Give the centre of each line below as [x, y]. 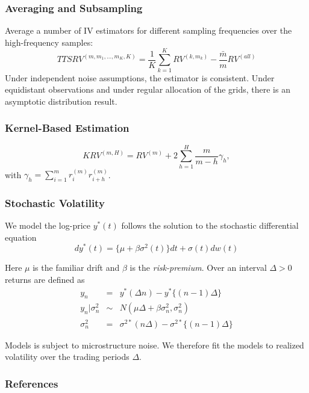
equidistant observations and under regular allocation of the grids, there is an [148, 89]
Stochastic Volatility [55, 203]
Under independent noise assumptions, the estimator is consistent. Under [140, 77]
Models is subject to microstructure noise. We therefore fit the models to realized [154, 345]
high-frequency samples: [49, 42]
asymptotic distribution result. [61, 101]
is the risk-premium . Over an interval [198, 268]
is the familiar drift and [76, 268]
